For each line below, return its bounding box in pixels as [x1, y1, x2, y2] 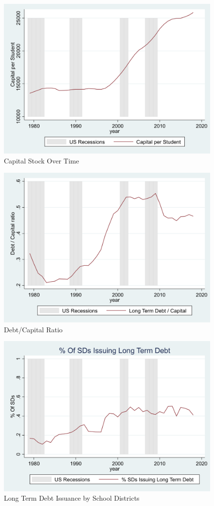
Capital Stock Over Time [4, 156, 79, 166]
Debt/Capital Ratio [4, 324, 63, 334]
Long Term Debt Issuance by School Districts [4, 493, 140, 503]
